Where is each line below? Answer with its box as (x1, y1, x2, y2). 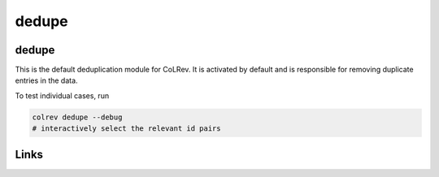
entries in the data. (15, 76, 78, 85)
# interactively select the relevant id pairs (32, 124, 221, 133)
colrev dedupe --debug (32, 112, 123, 122)
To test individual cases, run (15, 90, 110, 101)
